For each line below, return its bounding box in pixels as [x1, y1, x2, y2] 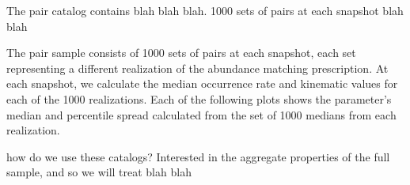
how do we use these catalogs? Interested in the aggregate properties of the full [6, 148, 390, 164]
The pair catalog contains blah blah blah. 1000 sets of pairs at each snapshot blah [6, 2, 404, 18]
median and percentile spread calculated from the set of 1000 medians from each [6, 106, 397, 123]
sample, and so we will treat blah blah [6, 164, 192, 180]
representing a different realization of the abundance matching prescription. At [6, 59, 389, 76]
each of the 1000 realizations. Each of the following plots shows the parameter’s [6, 90, 392, 107]
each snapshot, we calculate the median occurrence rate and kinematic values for [6, 75, 398, 92]
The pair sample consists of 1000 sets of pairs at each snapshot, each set [6, 44, 356, 61]
